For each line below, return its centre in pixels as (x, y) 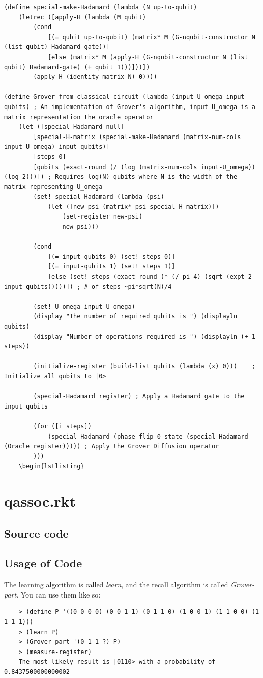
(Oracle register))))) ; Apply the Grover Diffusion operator (112, 446)
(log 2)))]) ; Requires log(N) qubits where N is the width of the (121, 177)
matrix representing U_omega (53, 187)
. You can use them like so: (59, 594)
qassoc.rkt (40, 501)
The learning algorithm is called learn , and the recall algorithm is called (116, 585)
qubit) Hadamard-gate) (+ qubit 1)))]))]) (77, 67)
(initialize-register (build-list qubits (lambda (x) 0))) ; (144, 367)
